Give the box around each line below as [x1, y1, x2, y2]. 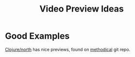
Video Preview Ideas [39, 3, 124, 14]
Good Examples [5, 30, 70, 42]
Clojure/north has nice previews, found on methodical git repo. [5, 46, 131, 52]
